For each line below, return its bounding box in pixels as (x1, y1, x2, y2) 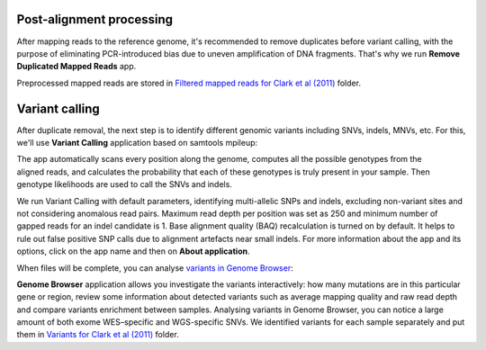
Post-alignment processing (16, 12, 174, 27)
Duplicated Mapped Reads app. (16, 61, 137, 72)
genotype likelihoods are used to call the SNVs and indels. (16, 179, 233, 190)
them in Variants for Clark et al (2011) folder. (16, 329, 179, 340)
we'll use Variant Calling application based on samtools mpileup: (16, 137, 258, 148)
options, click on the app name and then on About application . (16, 246, 251, 256)
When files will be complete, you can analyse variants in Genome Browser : (16, 262, 293, 274)
